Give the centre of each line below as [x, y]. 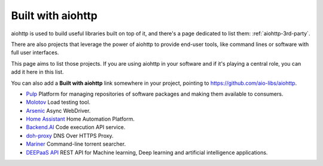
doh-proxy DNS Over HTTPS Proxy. [70, 136]
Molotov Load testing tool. [58, 102]
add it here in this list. [37, 72]
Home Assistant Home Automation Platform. [80, 119]
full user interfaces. [35, 53]
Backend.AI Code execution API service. [76, 127]
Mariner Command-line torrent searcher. [76, 144]
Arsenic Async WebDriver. [58, 110]
